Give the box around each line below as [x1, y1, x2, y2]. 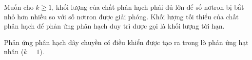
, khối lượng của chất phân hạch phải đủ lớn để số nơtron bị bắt [52, 2, 244, 12]
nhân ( [4, 46, 24, 57]
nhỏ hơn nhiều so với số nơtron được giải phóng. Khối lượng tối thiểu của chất [4, 11, 239, 21]
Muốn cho [4, 2, 34, 12]
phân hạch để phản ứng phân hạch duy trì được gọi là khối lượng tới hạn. [4, 21, 225, 31]
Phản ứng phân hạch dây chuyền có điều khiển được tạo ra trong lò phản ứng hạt [4, 37, 249, 47]
